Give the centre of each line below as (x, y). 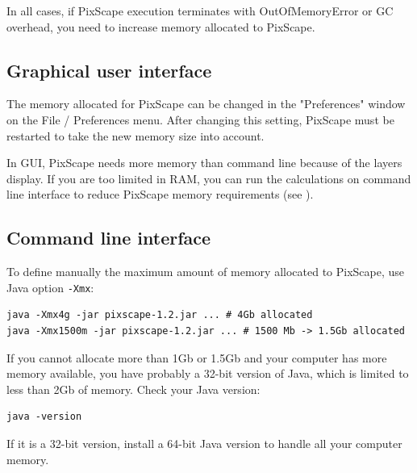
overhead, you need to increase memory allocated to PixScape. (161, 26)
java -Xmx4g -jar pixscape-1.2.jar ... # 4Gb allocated (160, 315)
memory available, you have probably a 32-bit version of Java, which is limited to (208, 373)
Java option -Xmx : (50, 287)
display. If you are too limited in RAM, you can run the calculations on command (209, 178)
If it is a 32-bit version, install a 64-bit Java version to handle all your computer (204, 443)
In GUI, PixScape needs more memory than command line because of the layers (204, 163)
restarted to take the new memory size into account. (136, 135)
